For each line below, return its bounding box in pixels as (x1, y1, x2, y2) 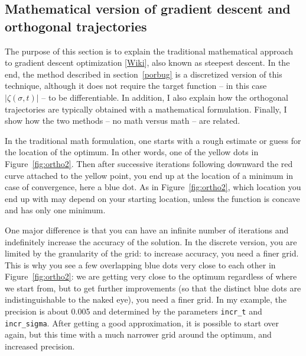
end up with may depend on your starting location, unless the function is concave (5, 192, 300, 204)
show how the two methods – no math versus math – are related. (5, 114, 240, 127)
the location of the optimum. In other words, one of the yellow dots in (5, 146, 259, 158)
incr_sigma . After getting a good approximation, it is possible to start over (5, 316, 279, 329)
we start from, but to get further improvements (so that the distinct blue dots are (5, 281, 301, 294)
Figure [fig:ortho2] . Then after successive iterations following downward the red (5, 157, 293, 169)
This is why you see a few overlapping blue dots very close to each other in (5, 258, 276, 271)
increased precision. (5, 339, 75, 352)
